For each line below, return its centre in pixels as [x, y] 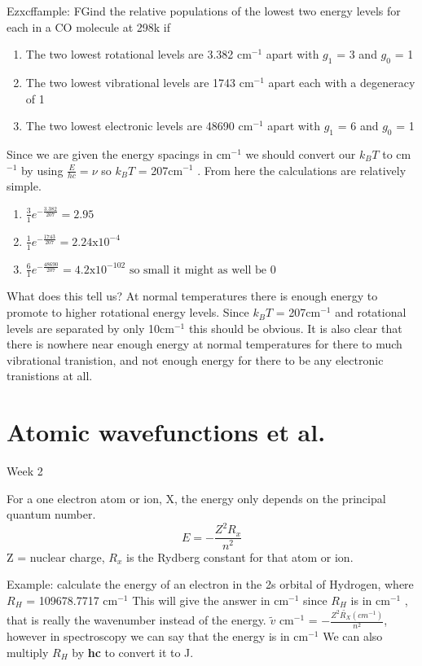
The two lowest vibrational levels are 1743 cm [140, 82]
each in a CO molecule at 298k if [89, 26]
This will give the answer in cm [211, 600]
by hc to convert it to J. [133, 652]
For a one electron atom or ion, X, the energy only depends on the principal [196, 498]
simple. [24, 186]
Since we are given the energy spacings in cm [119, 153]
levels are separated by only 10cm [90, 328]
